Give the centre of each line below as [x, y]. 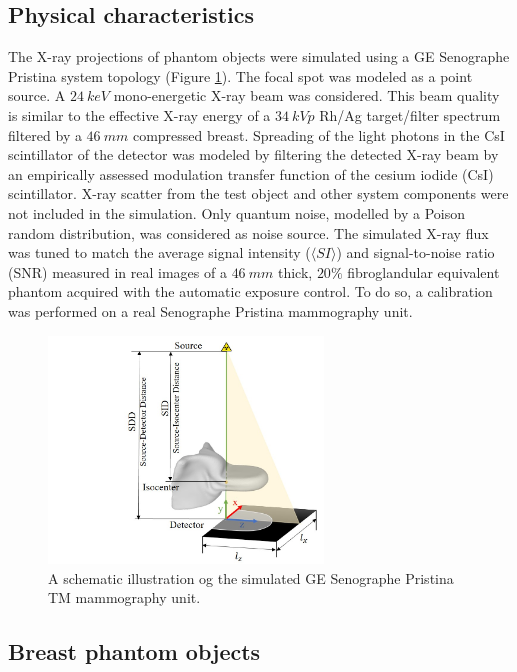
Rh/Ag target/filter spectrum [410, 114]
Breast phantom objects [134, 651]
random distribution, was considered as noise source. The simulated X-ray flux [248, 232]
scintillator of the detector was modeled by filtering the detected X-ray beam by [253, 154]
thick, [295, 271]
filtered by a [45, 134]
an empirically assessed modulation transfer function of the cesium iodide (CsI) [251, 173]
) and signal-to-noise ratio [415, 252]
